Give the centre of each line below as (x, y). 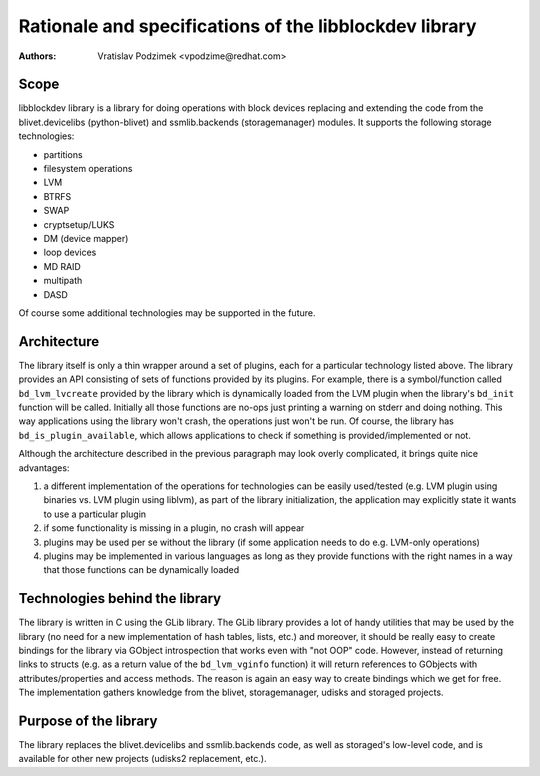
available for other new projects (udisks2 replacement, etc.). (142, 759)
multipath (63, 281)
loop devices (70, 252)
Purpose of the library (88, 720)
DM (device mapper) (86, 238)
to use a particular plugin (95, 514)
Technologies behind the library (120, 598)
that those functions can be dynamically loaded (141, 570)
